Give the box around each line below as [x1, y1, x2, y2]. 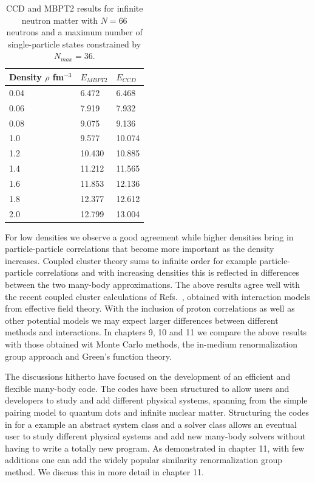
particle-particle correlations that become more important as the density [5, 242, 274, 255]
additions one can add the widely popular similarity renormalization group [5, 453, 282, 466]
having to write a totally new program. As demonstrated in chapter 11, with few [5, 441, 305, 454]
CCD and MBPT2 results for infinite [5, 2, 143, 14]
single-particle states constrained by [8, 37, 141, 50]
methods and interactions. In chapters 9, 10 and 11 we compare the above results [5, 326, 307, 338]
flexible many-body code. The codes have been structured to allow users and [5, 382, 290, 394]
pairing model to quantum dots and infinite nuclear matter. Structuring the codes [5, 405, 309, 418]
